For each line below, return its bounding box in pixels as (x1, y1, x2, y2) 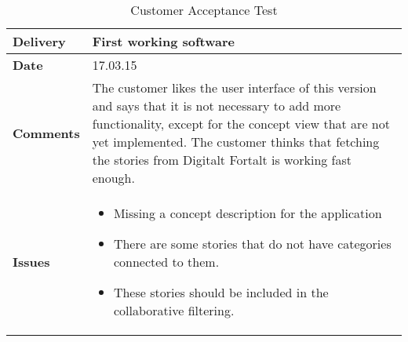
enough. (92, 169, 135, 187)
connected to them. (113, 253, 220, 271)
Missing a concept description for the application (113, 204, 382, 222)
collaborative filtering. (113, 301, 235, 319)
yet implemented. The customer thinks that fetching (92, 133, 380, 151)
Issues (13, 253, 50, 271)
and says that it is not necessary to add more (92, 96, 341, 115)
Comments (13, 123, 80, 142)
